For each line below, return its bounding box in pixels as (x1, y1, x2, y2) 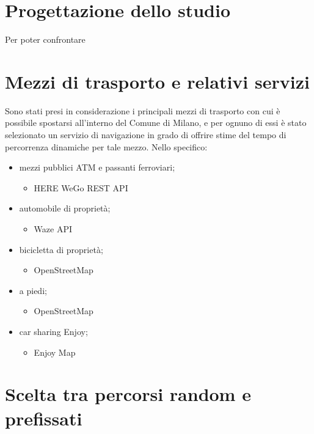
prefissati (5, 405, 82, 430)
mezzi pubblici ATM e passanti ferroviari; (19, 161, 175, 174)
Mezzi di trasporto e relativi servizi (5, 68, 310, 94)
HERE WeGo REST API (34, 181, 128, 194)
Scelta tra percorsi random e (5, 381, 251, 406)
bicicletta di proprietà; (19, 243, 103, 256)
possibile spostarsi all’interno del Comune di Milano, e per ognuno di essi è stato (5, 116, 307, 129)
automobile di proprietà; (19, 202, 111, 215)
